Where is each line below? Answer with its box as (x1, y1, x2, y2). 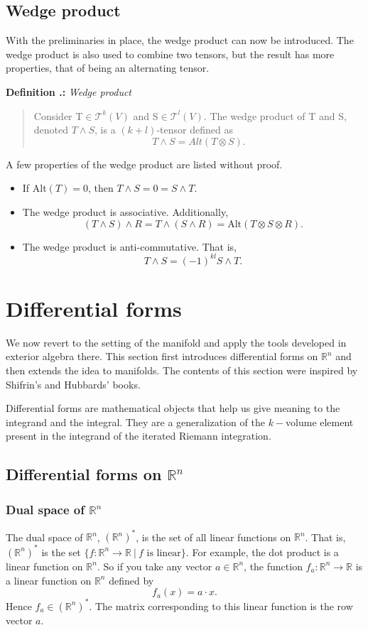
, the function (244, 558, 303, 573)
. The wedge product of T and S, (203, 108, 347, 123)
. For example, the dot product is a (185, 544, 339, 559)
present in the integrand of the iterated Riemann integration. (6, 428, 271, 443)
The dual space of (6, 529, 83, 544)
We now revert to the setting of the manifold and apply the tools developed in (6, 335, 347, 349)
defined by (109, 572, 154, 587)
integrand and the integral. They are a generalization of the (6, 414, 265, 429)
